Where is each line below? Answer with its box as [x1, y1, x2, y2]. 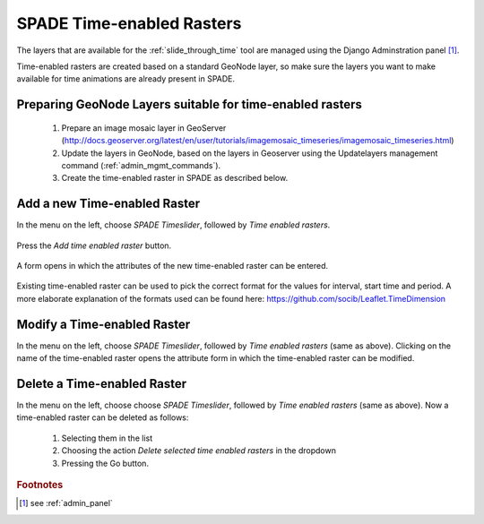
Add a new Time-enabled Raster [16, 196, 201, 211]
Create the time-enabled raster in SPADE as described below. [61, 173, 289, 184]
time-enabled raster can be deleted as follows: [16, 412, 189, 423]
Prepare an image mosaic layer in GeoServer [61, 122, 227, 133]
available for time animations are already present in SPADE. [16, 73, 236, 84]
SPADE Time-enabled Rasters [16, 13, 242, 33]
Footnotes [16, 478, 64, 491]
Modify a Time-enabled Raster [16, 316, 191, 331]
